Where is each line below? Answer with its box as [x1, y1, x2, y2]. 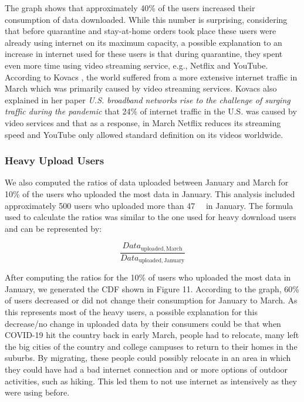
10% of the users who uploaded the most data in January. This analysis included [5, 187, 295, 200]
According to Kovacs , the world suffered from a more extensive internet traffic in [5, 70, 298, 83]
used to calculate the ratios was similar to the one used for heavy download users [5, 211, 296, 223]
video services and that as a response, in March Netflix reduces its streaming [5, 116, 281, 129]
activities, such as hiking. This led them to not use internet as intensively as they [5, 374, 298, 387]
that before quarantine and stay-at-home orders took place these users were [5, 25, 276, 37]
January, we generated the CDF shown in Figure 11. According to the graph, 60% [5, 282, 299, 295]
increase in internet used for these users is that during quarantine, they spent [5, 48, 283, 60]
